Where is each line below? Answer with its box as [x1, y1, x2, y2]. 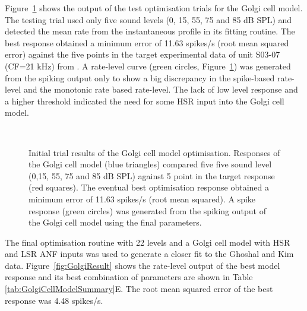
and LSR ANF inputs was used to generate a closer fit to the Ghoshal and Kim [5, 247, 294, 260]
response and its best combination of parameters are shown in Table [5, 271, 253, 283]
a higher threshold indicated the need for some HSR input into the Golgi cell [5, 94, 284, 107]
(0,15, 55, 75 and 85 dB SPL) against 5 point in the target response [29, 169, 275, 182]
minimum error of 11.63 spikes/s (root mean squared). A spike [29, 192, 256, 205]
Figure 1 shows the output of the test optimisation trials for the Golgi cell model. [5, 2, 303, 14]
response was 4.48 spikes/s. [5, 294, 103, 306]
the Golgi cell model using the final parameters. [29, 216, 202, 229]
